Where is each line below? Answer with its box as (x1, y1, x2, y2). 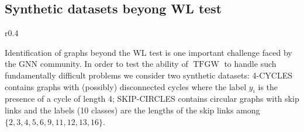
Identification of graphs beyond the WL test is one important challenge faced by (5, 46, 292, 58)
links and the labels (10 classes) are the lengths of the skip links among (5, 104, 260, 116)
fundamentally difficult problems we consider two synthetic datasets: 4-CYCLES (5, 69, 292, 81)
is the (258, 80, 278, 92)
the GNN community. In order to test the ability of (5, 58, 188, 70)
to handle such (224, 58, 277, 70)
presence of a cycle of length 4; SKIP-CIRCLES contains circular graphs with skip (5, 92, 299, 105)
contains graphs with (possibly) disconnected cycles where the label (5, 80, 247, 92)
